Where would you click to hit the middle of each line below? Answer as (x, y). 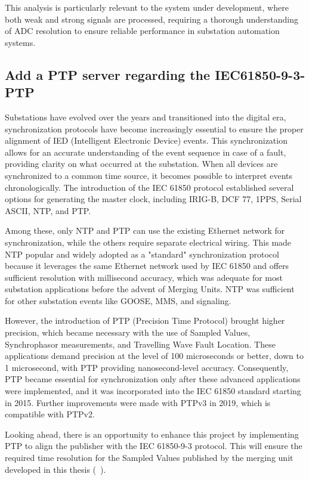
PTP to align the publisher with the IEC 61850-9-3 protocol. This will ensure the (154, 446)
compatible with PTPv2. (50, 414)
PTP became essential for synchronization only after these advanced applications (153, 379)
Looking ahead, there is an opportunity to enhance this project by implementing (152, 434)
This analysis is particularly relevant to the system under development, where (147, 7)
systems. (20, 42)
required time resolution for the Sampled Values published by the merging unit (149, 457)
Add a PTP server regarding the (108, 74)
